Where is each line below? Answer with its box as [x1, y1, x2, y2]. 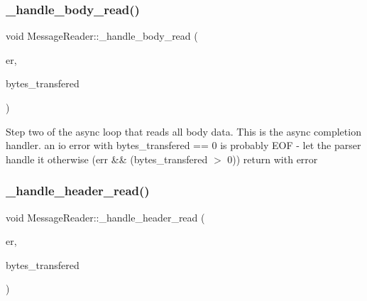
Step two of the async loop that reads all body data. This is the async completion [6, 124, 361, 138]
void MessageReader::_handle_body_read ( [6, 28, 198, 43]
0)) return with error [227, 151, 318, 166]
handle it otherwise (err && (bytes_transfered [6, 151, 208, 166]
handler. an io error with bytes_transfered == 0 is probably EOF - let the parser [6, 138, 361, 153]
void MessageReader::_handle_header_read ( [6, 209, 205, 224]
